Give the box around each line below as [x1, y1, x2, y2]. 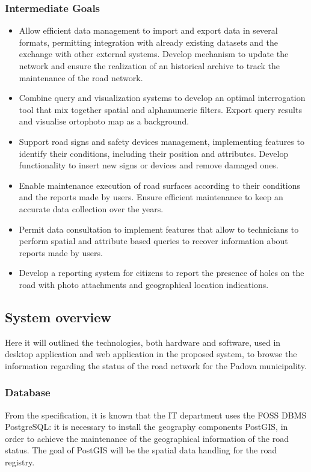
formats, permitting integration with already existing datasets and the [19, 35, 279, 48]
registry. [5, 456, 35, 468]
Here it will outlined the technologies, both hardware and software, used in [5, 336, 281, 348]
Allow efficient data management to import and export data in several [19, 24, 278, 37]
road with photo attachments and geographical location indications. [19, 278, 269, 290]
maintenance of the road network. [19, 71, 143, 84]
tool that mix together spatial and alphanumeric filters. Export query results [19, 103, 302, 115]
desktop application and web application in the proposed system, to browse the [5, 348, 297, 360]
